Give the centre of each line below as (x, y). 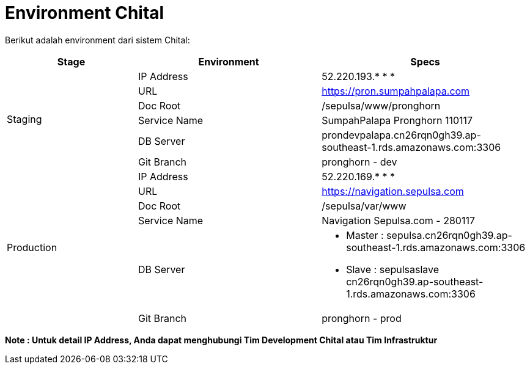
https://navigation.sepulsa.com (393, 191)
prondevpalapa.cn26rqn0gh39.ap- (401, 135)
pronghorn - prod (362, 318)
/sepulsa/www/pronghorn (381, 105)
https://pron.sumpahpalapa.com (396, 91)
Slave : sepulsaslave (393, 269)
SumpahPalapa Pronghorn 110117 (397, 120)
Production (32, 247)
